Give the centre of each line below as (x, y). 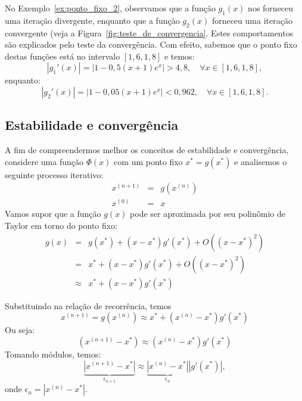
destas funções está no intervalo (63, 56)
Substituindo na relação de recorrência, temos (88, 305)
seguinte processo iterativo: (54, 174)
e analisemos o (261, 161)
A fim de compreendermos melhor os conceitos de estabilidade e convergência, (147, 150)
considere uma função (44, 161)
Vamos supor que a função (53, 214)
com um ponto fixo (148, 161)
